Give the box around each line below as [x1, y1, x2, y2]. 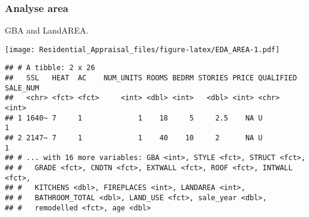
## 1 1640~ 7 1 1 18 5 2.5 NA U [5, 113, 263, 122]
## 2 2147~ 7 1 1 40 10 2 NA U [5, 134, 263, 143]
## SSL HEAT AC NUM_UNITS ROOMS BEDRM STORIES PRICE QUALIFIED [5, 74, 297, 83]
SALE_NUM [5, 83, 40, 92]
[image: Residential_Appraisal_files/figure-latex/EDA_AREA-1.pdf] [5, 45, 280, 54]
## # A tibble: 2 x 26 [5, 64, 95, 73]
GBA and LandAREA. [5, 24, 89, 37]
